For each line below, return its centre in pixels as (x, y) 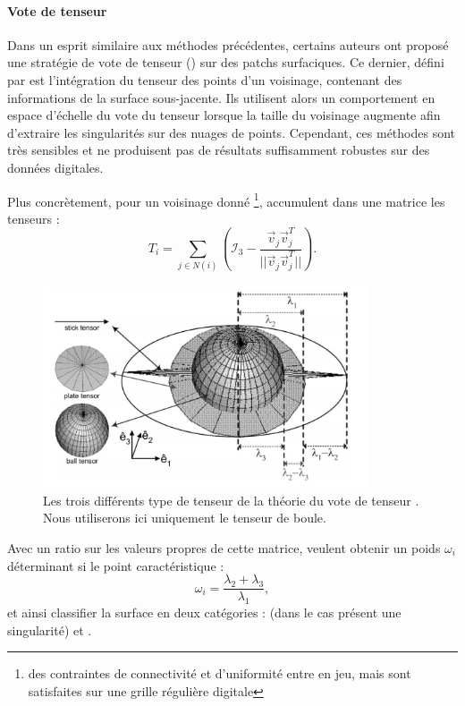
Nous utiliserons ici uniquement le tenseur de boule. (185, 518)
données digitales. (55, 167)
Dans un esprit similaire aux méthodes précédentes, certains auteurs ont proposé (228, 44)
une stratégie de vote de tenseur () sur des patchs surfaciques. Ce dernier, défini (226, 62)
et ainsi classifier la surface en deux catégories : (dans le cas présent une (204, 612)
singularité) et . (50, 629)
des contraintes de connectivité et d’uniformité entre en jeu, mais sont (220, 673)
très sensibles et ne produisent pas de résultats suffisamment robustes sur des (219, 150)
